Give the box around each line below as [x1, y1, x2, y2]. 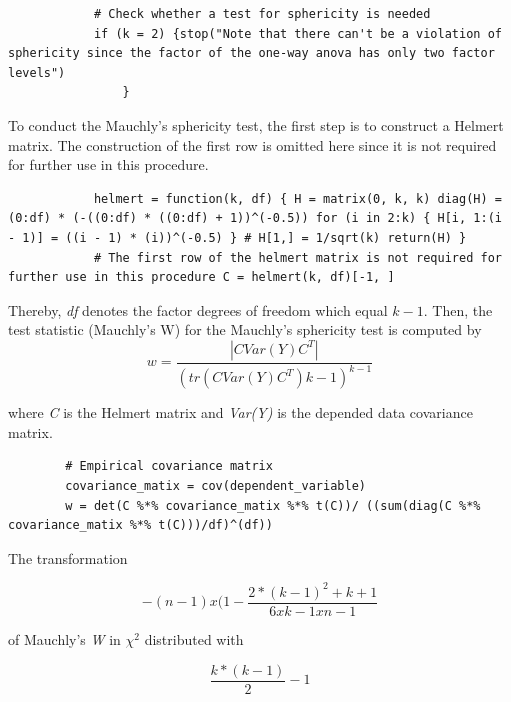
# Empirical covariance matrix [65, 459, 273, 474]
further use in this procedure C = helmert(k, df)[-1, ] [8, 270, 395, 285]
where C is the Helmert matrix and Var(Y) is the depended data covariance [8, 402, 473, 423]
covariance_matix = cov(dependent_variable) [65, 479, 366, 494]
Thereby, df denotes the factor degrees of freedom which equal [8, 299, 388, 320]
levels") [8, 65, 66, 80]
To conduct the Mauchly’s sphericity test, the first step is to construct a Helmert [8, 114, 504, 135]
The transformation [8, 547, 128, 568]
